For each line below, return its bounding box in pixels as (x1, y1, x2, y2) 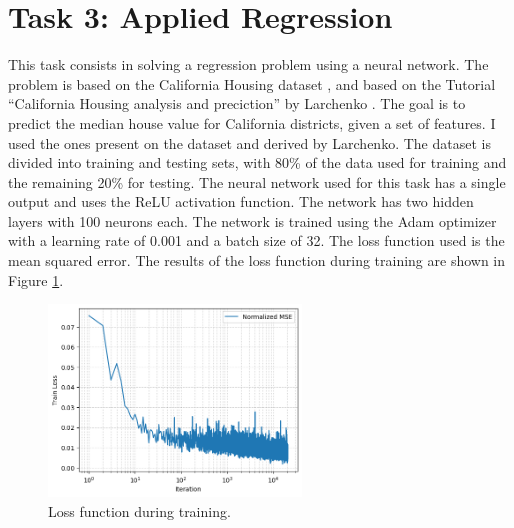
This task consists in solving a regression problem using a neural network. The (8, 54, 489, 75)
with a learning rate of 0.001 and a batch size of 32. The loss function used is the (8, 230, 505, 251)
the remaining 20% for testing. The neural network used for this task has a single (8, 171, 506, 192)
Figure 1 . (8, 269, 64, 290)
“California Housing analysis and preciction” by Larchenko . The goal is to (8, 93, 466, 114)
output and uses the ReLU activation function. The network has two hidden (8, 191, 474, 212)
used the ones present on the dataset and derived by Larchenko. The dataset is (8, 132, 491, 153)
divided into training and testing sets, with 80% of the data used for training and (8, 152, 507, 173)
